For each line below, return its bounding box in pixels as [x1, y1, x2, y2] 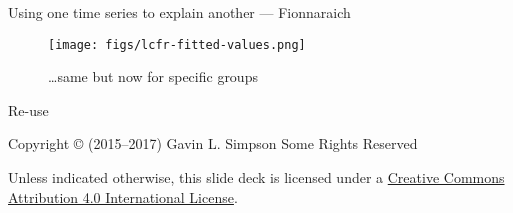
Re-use [8, 99, 49, 120]
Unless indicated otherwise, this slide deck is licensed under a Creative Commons [8, 167, 505, 188]
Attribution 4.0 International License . [8, 186, 238, 207]
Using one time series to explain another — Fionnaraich [8, 2, 351, 22]
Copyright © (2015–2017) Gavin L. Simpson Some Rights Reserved [8, 133, 418, 154]
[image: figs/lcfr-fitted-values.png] [48, 37, 306, 52]
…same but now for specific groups [48, 66, 258, 87]
